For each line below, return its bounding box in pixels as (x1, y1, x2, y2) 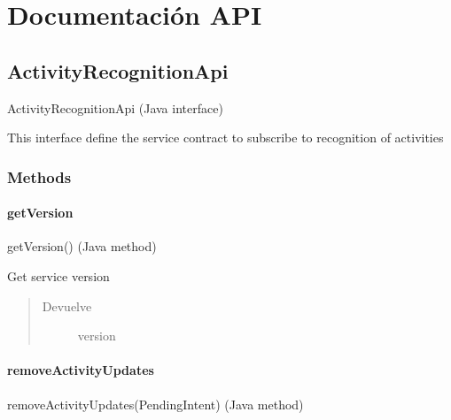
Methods (7, 165, 72, 187)
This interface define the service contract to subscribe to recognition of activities (7, 128, 444, 147)
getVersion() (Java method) (7, 237, 157, 256)
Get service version (7, 267, 110, 285)
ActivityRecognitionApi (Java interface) (7, 98, 223, 117)
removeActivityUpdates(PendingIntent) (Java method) (7, 394, 304, 413)
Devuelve (42, 296, 92, 315)
